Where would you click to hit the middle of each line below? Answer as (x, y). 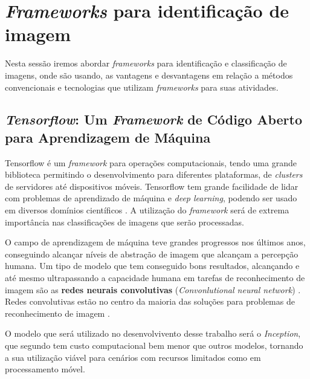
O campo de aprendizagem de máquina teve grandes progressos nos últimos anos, (155, 242)
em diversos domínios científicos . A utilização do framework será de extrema (147, 210)
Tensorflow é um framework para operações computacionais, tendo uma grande (151, 162)
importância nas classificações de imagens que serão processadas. (124, 222)
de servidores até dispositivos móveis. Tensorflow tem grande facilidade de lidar (152, 186)
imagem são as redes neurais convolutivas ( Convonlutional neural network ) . (153, 289)
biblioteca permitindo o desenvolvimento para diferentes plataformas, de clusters (154, 174)
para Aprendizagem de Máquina (108, 137)
